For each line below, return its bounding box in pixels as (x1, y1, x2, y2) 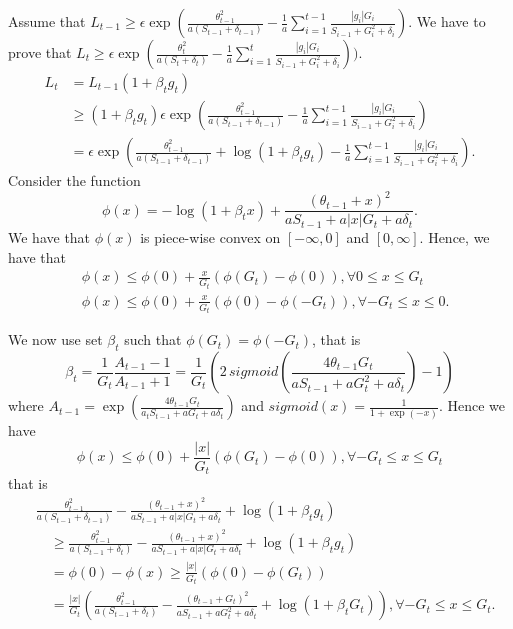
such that (124, 329, 182, 350)
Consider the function (8, 170, 141, 191)
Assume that (8, 11, 86, 31)
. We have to (408, 11, 486, 31)
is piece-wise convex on (140, 227, 281, 248)
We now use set (8, 329, 103, 350)
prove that (8, 42, 72, 62)
